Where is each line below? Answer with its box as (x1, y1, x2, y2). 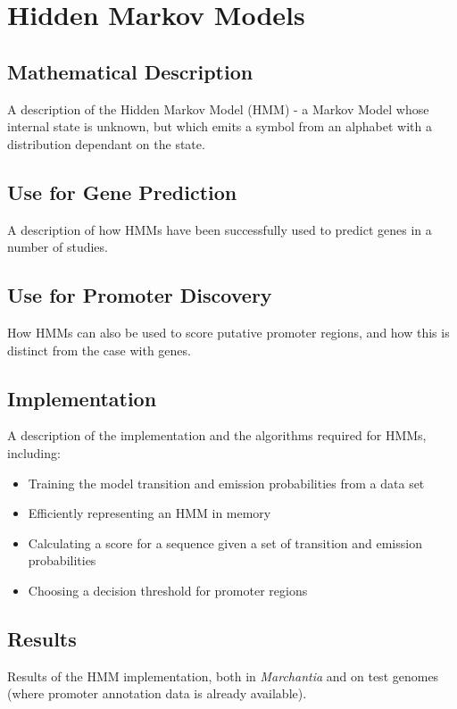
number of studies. (7, 238, 108, 256)
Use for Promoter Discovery (7, 281, 272, 309)
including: (7, 443, 61, 462)
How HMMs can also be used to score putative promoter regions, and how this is (7, 322, 450, 341)
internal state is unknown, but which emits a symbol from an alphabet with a (7, 117, 433, 136)
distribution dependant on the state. (7, 134, 205, 153)
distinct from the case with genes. (7, 340, 191, 359)
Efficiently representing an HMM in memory (28, 504, 271, 522)
